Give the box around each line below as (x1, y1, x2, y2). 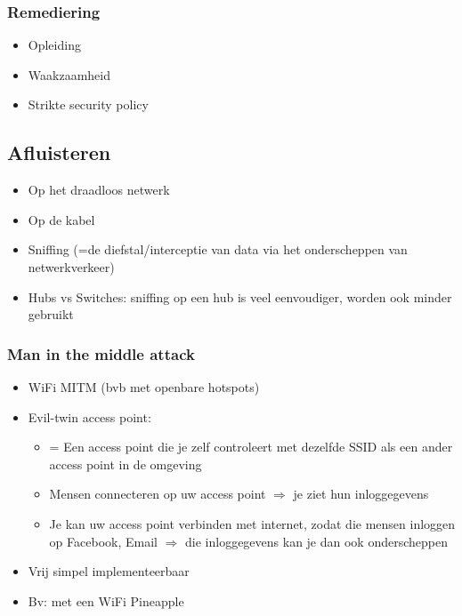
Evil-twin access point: (28, 407, 151, 426)
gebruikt (28, 305, 74, 324)
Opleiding (28, 36, 81, 54)
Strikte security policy (28, 95, 149, 114)
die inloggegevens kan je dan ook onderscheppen (185, 532, 448, 550)
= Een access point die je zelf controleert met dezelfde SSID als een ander (49, 437, 453, 456)
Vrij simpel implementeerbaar (28, 562, 190, 580)
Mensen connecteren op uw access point (49, 484, 266, 503)
